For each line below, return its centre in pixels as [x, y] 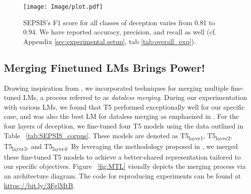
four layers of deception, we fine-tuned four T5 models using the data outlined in [124, 126]
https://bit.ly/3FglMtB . [39, 185]
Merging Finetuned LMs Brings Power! [104, 67]
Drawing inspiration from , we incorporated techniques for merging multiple [116, 88]
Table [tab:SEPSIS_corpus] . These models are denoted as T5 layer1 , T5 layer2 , [118, 136]
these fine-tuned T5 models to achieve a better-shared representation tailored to [122, 156]
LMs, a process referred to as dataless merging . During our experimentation [135, 97]
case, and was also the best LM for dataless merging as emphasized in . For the [121, 116]
